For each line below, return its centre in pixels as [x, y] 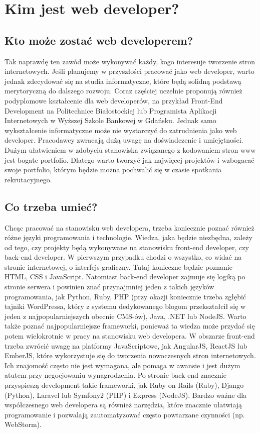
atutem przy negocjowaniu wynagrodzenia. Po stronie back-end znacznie [115, 375]
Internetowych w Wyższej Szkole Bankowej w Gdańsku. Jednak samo [110, 120]
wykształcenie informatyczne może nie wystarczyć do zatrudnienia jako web [121, 130]
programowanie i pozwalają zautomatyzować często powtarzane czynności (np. [125, 414]
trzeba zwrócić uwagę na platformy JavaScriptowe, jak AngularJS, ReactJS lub [126, 345]
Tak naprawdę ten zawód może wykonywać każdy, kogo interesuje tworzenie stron [130, 61]
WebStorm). [23, 424]
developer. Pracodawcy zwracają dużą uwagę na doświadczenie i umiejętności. [124, 140]
